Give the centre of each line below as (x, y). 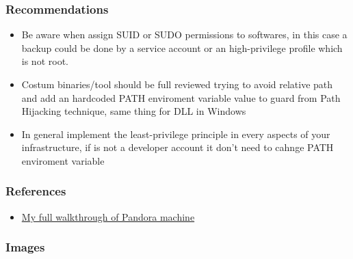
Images (25, 247)
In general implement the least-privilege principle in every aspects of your (176, 134)
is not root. (45, 61)
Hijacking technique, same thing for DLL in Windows (134, 111)
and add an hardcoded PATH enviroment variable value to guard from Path (181, 97)
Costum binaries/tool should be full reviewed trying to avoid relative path (177, 84)
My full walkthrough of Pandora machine (108, 216)
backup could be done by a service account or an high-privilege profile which (182, 47)
